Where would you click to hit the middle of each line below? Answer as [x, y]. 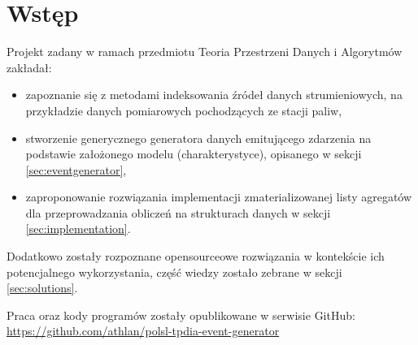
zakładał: [29, 67]
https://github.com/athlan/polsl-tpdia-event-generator [143, 331]
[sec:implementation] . [78, 229]
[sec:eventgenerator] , [76, 169]
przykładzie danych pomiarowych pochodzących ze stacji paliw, [184, 110]
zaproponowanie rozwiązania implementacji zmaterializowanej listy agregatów [219, 197]
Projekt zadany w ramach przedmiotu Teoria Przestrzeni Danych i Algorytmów [205, 52]
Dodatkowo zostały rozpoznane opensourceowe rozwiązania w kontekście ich [196, 256]
